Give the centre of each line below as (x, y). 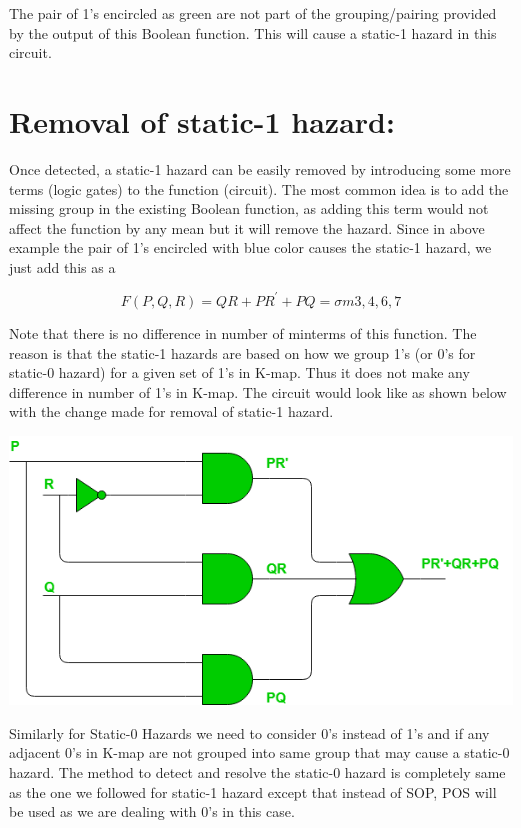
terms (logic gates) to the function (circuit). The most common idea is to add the (259, 188)
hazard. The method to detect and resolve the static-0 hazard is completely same (257, 771)
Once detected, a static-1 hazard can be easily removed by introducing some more (260, 168)
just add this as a (62, 266)
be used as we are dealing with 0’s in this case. (152, 811)
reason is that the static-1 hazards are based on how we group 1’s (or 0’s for (242, 352)
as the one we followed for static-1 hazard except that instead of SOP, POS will (253, 791)
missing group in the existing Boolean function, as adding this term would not (249, 208)
